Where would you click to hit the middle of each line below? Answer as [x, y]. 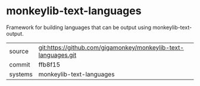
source [19, 51]
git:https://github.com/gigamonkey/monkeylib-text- [111, 47]
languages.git [57, 55]
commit [20, 65]
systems [21, 74]
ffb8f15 [49, 65]
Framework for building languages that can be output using [79, 27]
